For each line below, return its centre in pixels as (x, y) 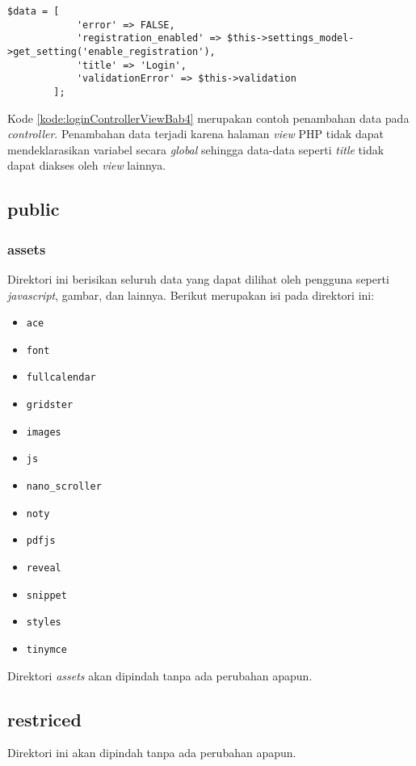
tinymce (46, 650)
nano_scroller (64, 487)
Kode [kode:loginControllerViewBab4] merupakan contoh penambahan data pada (208, 118)
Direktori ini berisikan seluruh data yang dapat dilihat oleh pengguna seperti (198, 278)
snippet (46, 595)
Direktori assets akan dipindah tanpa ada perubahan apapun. (160, 675)
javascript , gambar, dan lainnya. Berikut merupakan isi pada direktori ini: (191, 295)
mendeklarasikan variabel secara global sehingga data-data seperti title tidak (196, 149)
